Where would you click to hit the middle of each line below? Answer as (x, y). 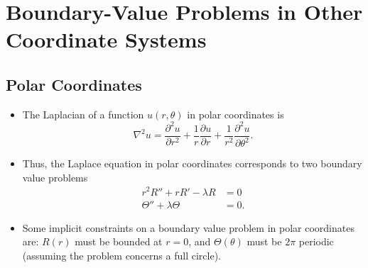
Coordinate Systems (106, 39)
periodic (316, 241)
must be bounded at (119, 241)
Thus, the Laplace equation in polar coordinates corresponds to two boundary (192, 163)
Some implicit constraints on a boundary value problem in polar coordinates (188, 227)
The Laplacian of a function (83, 114)
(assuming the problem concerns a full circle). (121, 255)
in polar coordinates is (236, 114)
